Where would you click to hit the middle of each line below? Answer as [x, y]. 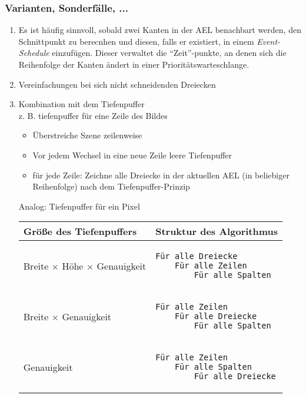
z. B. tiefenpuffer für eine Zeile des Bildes [93, 115]
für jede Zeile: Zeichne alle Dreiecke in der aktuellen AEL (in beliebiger [161, 175]
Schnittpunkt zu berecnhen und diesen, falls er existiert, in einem [136, 41]
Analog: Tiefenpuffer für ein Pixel [79, 206]
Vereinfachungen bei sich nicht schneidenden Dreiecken [117, 84]
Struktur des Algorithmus [217, 231]
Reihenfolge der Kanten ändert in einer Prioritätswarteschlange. [134, 64]
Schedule [34, 53]
